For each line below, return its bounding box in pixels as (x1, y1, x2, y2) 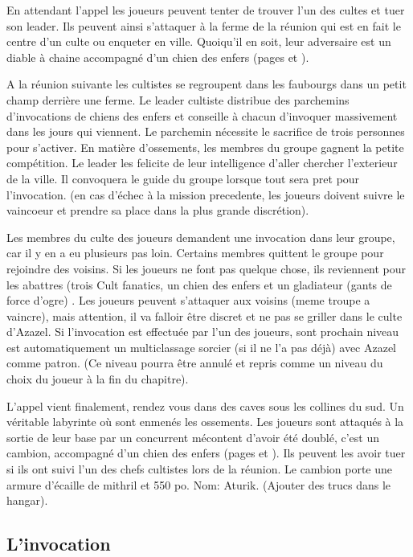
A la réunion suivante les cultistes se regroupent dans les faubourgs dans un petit (6, 76, 407, 92)
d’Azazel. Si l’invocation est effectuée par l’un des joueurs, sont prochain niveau (6, 323, 399, 340)
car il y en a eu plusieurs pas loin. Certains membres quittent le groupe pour (6, 244, 384, 261)
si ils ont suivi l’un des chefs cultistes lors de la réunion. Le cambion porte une (6, 461, 393, 477)
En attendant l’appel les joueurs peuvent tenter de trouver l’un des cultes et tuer (6, 2, 405, 18)
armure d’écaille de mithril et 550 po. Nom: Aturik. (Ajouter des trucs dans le (6, 476, 391, 493)
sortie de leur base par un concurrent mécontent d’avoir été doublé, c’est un (6, 428, 380, 445)
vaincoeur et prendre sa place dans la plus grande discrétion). (6, 202, 309, 219)
